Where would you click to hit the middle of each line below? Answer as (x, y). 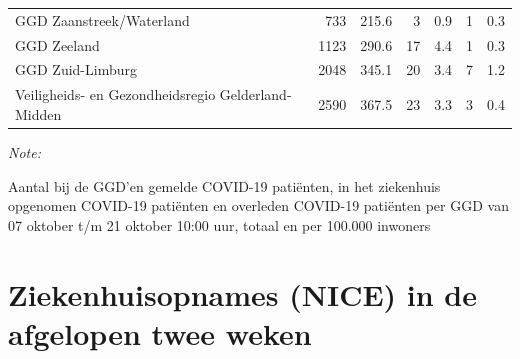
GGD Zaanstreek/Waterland (102, 19)
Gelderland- (255, 94)
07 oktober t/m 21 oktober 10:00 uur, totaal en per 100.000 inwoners (219, 224)
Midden (38, 113)
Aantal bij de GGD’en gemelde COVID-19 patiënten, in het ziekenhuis (224, 185)
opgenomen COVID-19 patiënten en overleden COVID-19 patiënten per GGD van (258, 205)
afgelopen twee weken (160, 332)
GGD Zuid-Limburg (76, 69)
